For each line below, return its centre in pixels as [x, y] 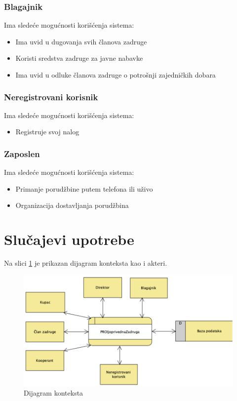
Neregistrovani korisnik [51, 97]
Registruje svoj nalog [47, 132]
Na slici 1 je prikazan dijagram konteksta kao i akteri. [86, 263]
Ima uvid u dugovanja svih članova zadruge [81, 41]
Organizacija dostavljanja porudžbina [72, 205]
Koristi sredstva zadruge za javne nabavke [79, 58]
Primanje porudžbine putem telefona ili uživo [84, 188]
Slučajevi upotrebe [69, 239]
